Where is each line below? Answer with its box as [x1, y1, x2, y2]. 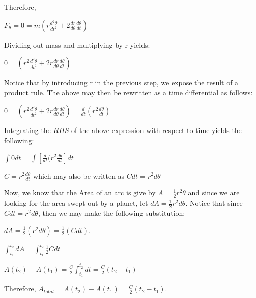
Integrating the [4, 125, 51, 136]
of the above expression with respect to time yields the [71, 125, 242, 136]
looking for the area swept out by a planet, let [4, 197, 148, 208]
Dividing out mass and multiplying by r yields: [4, 39, 150, 50]
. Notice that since [185, 197, 243, 208]
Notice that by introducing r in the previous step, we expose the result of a [4, 77, 239, 88]
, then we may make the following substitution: [38, 208, 185, 218]
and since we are [188, 187, 240, 198]
